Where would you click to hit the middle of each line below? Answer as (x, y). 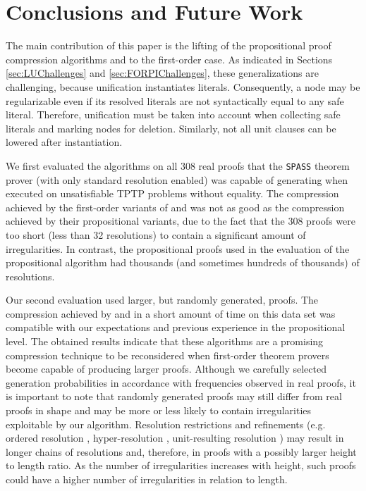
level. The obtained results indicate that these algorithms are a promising (165, 341)
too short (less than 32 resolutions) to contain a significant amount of (156, 234)
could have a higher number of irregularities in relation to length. (147, 479)
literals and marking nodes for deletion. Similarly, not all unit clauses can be (171, 128)
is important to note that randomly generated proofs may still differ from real (174, 396)
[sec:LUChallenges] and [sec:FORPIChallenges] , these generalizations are (162, 73)
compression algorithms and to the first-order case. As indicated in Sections (169, 59)
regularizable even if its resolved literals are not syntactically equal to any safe (175, 100)
